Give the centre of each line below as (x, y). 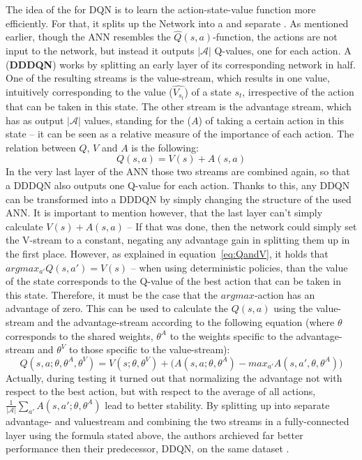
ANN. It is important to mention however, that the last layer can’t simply (164, 213)
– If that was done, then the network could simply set (242, 226)
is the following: (165, 147)
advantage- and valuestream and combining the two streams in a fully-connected (178, 421)
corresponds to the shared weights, (80, 335)
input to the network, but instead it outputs (100, 50)
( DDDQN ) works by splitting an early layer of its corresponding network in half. (181, 64)
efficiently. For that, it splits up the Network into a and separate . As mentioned (177, 23)
